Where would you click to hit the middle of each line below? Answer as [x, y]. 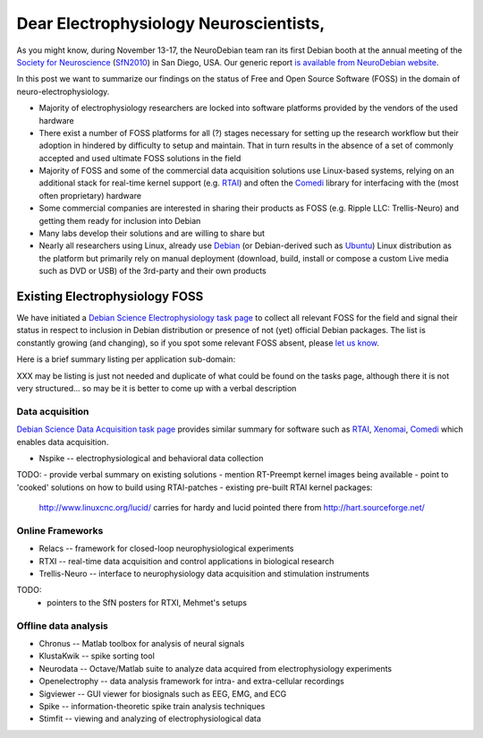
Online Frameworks [60, 530]
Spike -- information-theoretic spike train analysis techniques [152, 706]
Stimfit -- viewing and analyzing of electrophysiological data [150, 719]
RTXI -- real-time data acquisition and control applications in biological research [186, 561]
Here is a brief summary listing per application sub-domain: [126, 359]
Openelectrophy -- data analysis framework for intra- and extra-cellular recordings [191, 682]
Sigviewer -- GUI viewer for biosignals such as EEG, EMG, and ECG [163, 693]
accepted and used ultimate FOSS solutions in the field [140, 158]
